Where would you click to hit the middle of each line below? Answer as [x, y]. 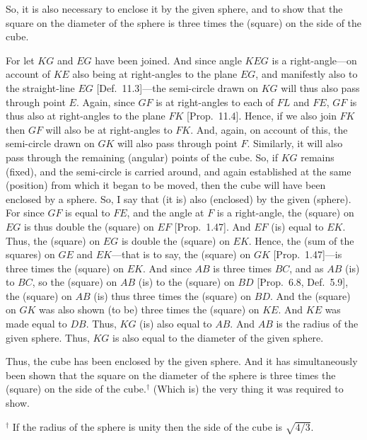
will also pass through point [177, 143]
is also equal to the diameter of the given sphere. [218, 337]
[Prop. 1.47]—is [308, 254]
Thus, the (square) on [53, 240]
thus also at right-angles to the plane [86, 116]
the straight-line [40, 87]
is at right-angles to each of [215, 102]
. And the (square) [310, 295]
